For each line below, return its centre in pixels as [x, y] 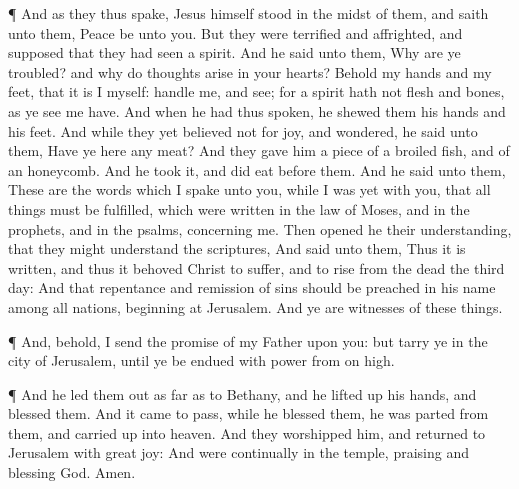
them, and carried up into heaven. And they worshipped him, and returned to [247, 432]
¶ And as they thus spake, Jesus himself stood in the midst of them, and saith [248, 13]
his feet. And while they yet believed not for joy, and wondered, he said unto [243, 130]
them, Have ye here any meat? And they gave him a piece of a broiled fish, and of [259, 150]
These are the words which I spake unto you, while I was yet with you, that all [249, 189]
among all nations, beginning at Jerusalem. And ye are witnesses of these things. [255, 306]
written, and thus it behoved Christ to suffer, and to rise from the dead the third [256, 267]
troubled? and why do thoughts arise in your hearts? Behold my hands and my [250, 71]
